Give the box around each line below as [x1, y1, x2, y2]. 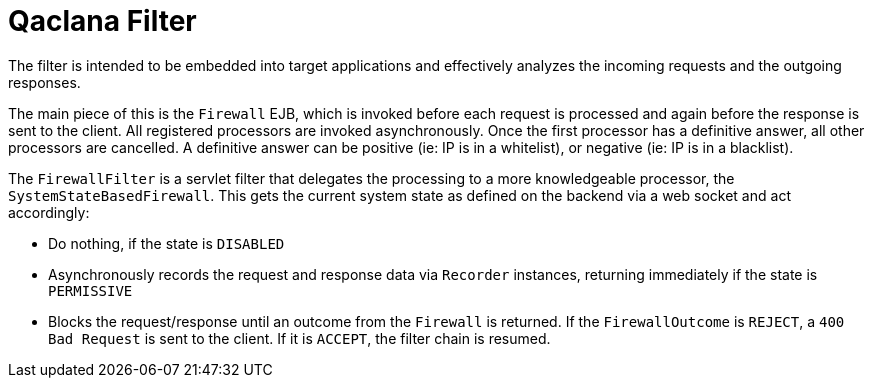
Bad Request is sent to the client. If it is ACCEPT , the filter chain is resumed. [48, 329, 551, 347]
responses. [8, 73, 81, 91]
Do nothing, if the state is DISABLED [48, 234, 285, 252]
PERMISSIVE [48, 282, 133, 299]
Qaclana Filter [8, 4, 197, 38]
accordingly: [8, 203, 90, 221]
